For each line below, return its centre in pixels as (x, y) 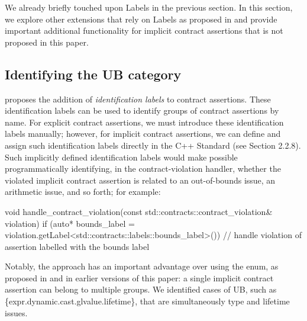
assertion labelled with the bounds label (77, 246)
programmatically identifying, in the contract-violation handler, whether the (143, 168)
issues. (16, 312)
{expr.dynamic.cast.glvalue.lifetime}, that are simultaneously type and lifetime (147, 301)
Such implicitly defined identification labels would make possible (121, 157)
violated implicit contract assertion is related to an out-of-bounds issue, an (140, 180)
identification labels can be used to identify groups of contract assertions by (142, 110)
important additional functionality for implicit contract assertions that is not (144, 31)
